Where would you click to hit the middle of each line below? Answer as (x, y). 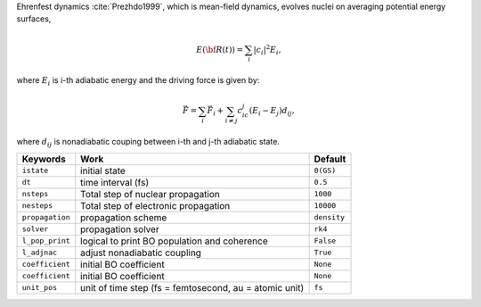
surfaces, (34, 19)
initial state (103, 170)
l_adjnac (40, 253)
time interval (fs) (115, 182)
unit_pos (40, 288)
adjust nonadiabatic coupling (141, 253)
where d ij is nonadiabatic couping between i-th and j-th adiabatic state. (148, 143)
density (330, 217)
